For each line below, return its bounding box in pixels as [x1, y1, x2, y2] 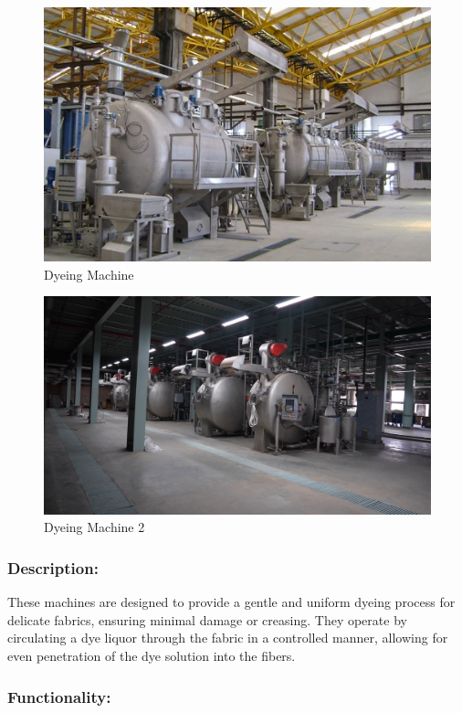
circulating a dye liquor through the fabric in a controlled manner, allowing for [7, 628, 448, 647]
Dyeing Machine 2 [44, 517, 145, 537]
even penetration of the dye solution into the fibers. [7, 646, 296, 665]
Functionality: [7, 685, 111, 708]
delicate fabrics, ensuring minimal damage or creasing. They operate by [7, 610, 407, 629]
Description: [7, 556, 99, 579]
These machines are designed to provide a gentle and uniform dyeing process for [7, 592, 456, 612]
